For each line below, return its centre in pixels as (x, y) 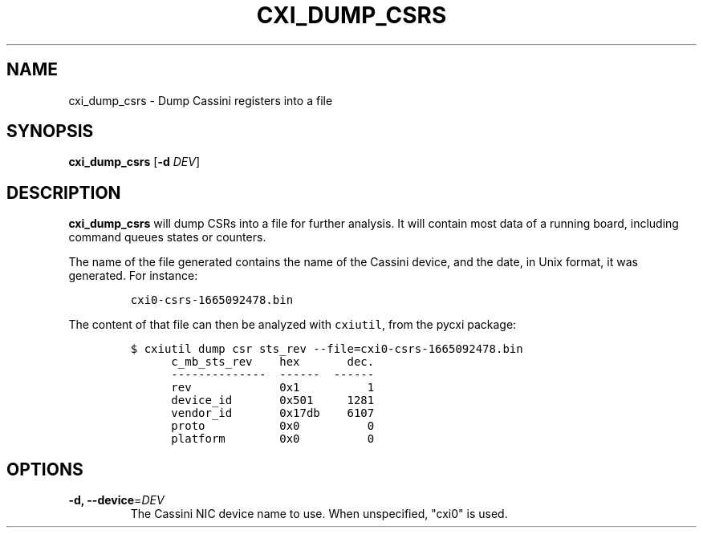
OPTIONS (45, 469)
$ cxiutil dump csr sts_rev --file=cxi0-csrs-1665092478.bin (327, 349)
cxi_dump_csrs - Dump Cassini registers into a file (201, 100)
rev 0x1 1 (273, 388)
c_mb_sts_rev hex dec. (273, 362)
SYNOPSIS (50, 131)
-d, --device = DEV (116, 500)
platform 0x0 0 (273, 439)
